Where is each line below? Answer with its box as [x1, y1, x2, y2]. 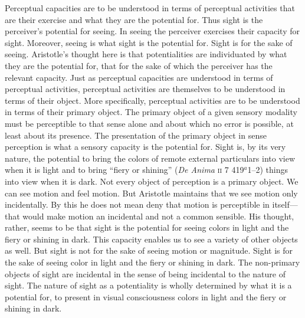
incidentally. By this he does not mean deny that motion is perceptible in [5, 198, 270, 211]
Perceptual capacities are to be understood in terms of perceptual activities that [5, 2, 295, 14]
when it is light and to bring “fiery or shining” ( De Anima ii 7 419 [5, 163, 244, 176]
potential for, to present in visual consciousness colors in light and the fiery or [5, 290, 287, 303]
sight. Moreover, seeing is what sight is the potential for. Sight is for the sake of [5, 36, 293, 48]
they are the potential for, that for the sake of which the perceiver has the [5, 59, 273, 71]
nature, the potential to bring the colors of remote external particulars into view [5, 152, 296, 164]
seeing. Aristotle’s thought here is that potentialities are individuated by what [5, 48, 287, 60]
